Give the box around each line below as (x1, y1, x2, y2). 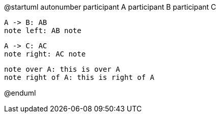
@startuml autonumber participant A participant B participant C (4, 3, 216, 11)
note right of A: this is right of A (4, 73, 155, 81)
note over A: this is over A (4, 65, 120, 73)
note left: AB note (4, 26, 81, 35)
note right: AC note (4, 50, 86, 58)
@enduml (4, 89, 36, 97)
